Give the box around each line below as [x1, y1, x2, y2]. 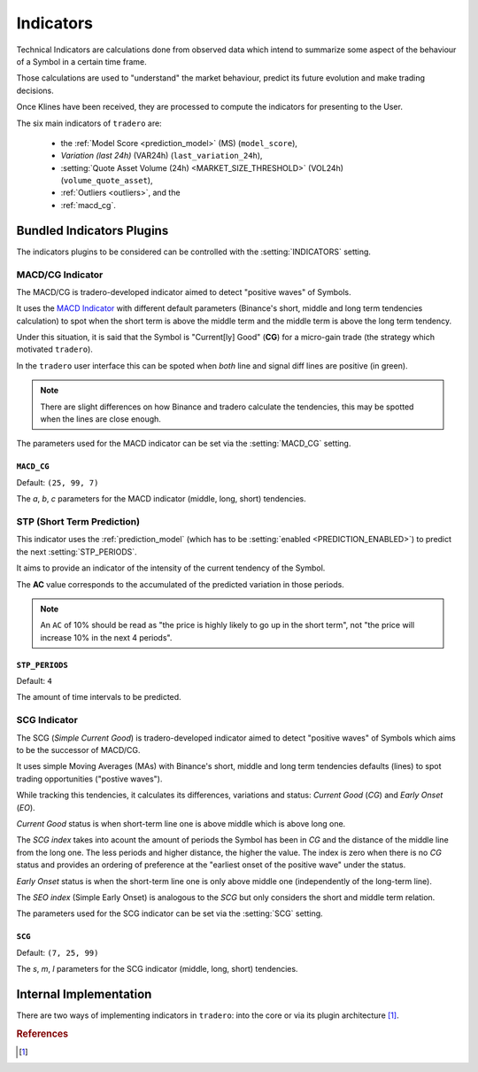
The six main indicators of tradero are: [16, 118, 163, 128]
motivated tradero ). [16, 344, 93, 354]
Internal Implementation [16, 986, 152, 1001]
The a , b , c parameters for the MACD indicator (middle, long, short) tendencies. [16, 493, 307, 504]
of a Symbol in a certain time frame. [16, 56, 147, 66]
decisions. [16, 85, 54, 96]
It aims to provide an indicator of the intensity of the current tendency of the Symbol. [16, 563, 326, 573]
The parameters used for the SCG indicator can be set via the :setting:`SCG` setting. [16, 908, 323, 919]
